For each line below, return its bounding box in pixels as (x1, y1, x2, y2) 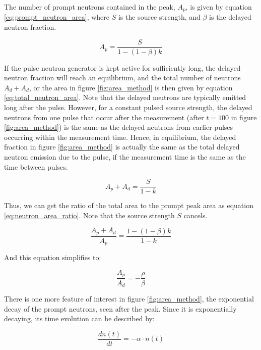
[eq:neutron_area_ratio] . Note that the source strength (4, 210, 175, 220)
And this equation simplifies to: (4, 252, 101, 263)
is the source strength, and (118, 12, 201, 22)
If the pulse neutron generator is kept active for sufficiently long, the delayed (4, 62, 241, 73)
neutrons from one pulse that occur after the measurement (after (4, 112, 204, 122)
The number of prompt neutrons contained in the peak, (4, 2, 175, 12)
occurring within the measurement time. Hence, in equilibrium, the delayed (4, 131, 236, 142)
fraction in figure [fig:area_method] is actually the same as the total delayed (4, 141, 240, 152)
